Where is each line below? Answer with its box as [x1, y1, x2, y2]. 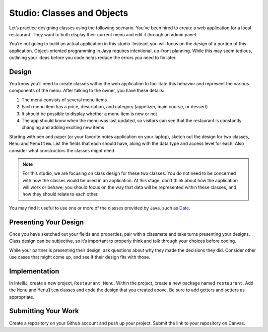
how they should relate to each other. [22, 191, 99, 197]
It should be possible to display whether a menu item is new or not [21, 111, 157, 117]
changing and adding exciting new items [21, 125, 104, 131]
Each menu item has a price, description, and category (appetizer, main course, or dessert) [21, 104, 208, 110]
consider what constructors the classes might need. [9, 147, 116, 153]
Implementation [9, 267, 60, 275]
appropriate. [9, 294, 35, 300]
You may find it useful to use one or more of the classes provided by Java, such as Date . [9, 205, 191, 211]
